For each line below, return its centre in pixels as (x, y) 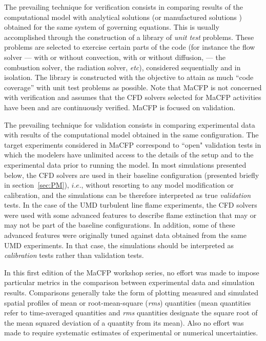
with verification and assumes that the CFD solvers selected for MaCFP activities (133, 97)
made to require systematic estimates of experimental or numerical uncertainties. (131, 333)
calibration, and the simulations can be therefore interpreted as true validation (128, 195)
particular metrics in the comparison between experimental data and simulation (129, 282)
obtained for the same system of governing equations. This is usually (112, 27)
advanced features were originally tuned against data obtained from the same (125, 235)
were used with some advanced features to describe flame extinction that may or (130, 215)
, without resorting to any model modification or (157, 185)
